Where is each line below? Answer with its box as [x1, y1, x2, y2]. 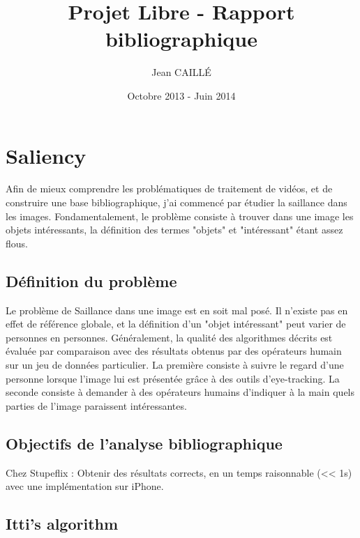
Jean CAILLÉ [151, 65, 211, 79]
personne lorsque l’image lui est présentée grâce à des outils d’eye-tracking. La [6, 371, 340, 385]
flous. [6, 236, 28, 250]
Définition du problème [6, 270, 177, 291]
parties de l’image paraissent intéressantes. [6, 398, 187, 413]
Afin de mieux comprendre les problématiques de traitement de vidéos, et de [6, 181, 333, 196]
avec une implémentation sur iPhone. [6, 479, 164, 493]
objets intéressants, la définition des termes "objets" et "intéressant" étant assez [6, 222, 343, 237]
